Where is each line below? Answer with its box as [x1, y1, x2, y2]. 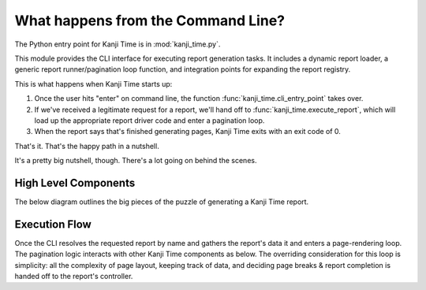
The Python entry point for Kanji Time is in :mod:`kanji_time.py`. [14, 39, 221, 49]
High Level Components [14, 176, 136, 189]
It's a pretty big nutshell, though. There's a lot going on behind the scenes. [14, 156, 257, 165]
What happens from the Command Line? [14, 12, 286, 29]
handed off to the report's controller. [14, 272, 133, 281]
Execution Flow [14, 217, 92, 231]
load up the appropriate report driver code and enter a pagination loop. [34, 115, 265, 125]
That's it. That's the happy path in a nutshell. [14, 141, 159, 151]
